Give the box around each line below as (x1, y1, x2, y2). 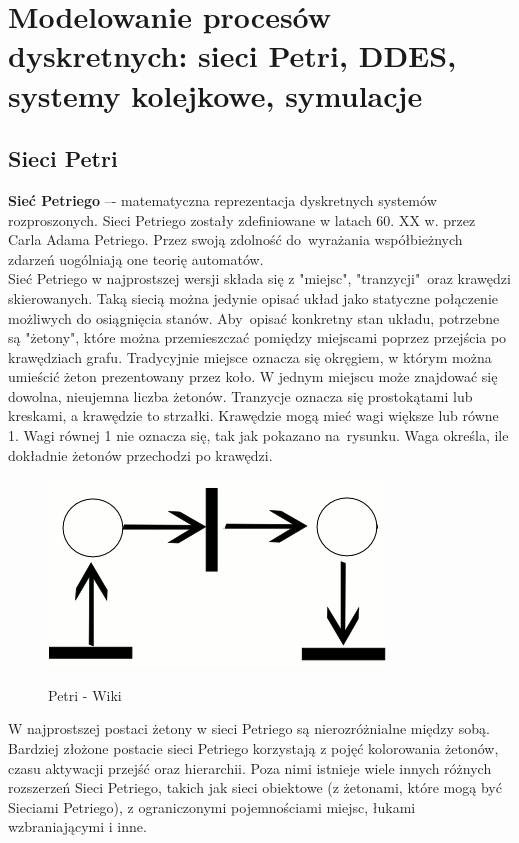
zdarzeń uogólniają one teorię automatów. (8, 248, 264, 269)
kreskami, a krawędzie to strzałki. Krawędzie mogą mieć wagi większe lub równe (8, 405, 499, 426)
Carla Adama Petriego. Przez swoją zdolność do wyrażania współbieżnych (8, 229, 463, 250)
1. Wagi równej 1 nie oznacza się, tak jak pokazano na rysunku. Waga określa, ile (8, 425, 509, 446)
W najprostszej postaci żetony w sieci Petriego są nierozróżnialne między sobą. (8, 718, 490, 739)
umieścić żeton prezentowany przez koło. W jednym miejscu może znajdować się (8, 366, 498, 387)
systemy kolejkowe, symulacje (8, 74, 423, 115)
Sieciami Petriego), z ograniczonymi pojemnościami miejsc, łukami (8, 796, 416, 817)
